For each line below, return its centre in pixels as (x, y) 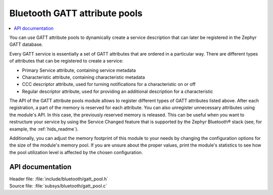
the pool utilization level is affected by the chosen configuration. (76, 152)
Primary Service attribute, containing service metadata (79, 70)
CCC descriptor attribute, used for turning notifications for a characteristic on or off (109, 84)
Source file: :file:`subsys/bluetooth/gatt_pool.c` (58, 186)
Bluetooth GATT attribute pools (76, 13)
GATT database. (26, 44)
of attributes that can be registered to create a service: (66, 61)
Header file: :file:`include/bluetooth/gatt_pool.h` (59, 179)
